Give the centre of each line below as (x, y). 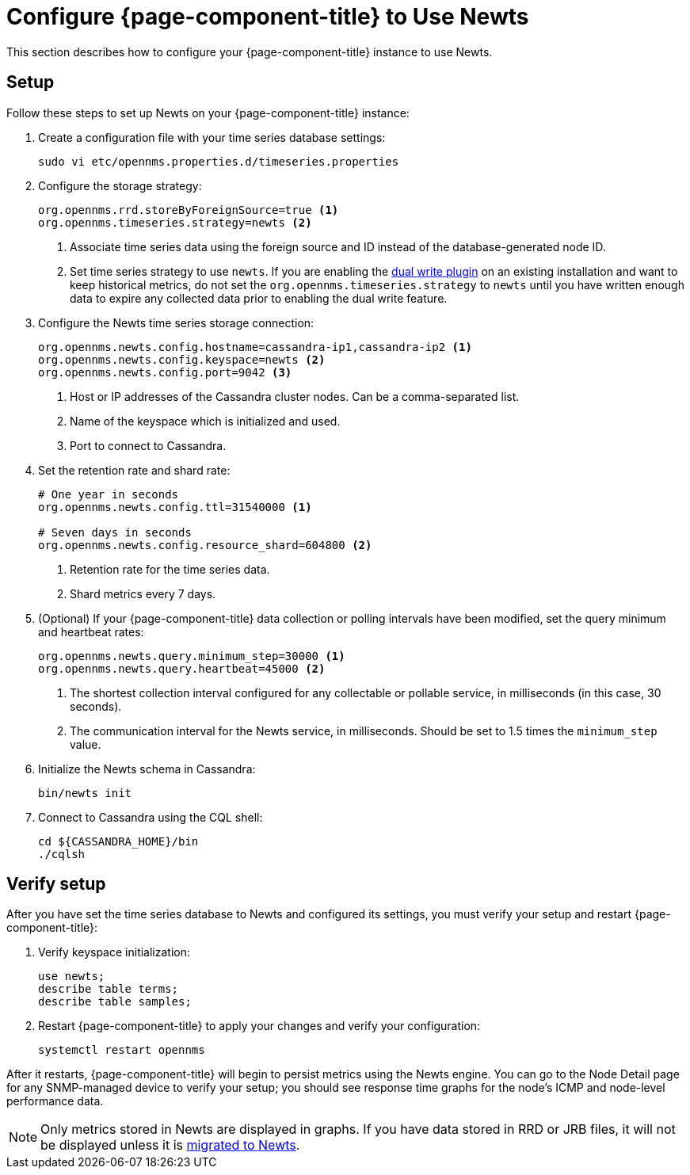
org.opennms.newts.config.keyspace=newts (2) (182, 359)
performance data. (55, 1101)
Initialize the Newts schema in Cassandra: (147, 769)
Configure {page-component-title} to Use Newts (268, 17)
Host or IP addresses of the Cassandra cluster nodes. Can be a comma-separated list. (295, 396)
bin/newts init (85, 793)
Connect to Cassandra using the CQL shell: (151, 817)
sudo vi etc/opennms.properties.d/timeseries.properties (219, 161)
